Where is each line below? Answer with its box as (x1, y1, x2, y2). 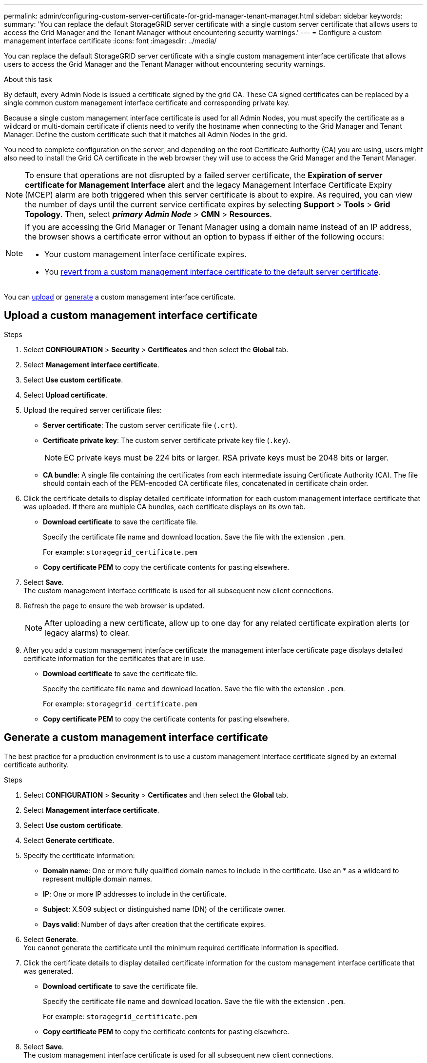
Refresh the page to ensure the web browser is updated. (23, 601, 205, 610)
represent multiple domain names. (43, 874, 153, 883)
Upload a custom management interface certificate (4, 309, 258, 322)
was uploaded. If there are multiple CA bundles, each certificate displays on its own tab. (23, 502, 306, 511)
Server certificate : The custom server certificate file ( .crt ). (43, 421, 237, 429)
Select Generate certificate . (23, 836, 115, 844)
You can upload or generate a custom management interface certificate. (4, 293, 236, 301)
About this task (4, 75, 52, 83)
